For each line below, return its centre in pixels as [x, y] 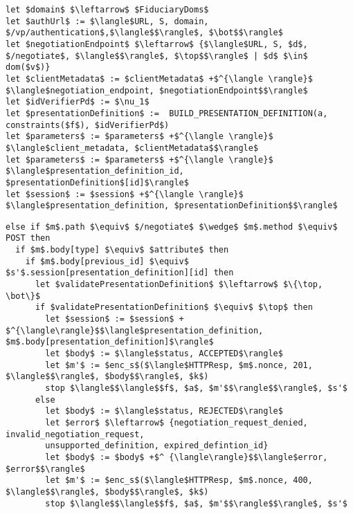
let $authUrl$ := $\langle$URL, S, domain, [107, 21]
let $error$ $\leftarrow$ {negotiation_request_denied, [176, 422]
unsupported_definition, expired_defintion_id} [157, 446]
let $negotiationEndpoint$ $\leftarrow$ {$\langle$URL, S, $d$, [157, 44]
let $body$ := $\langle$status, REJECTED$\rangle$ [164, 411]
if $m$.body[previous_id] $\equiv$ [107, 261]
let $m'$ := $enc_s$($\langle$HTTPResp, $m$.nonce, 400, [179, 480]
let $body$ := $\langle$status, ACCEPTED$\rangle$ [164, 354]
